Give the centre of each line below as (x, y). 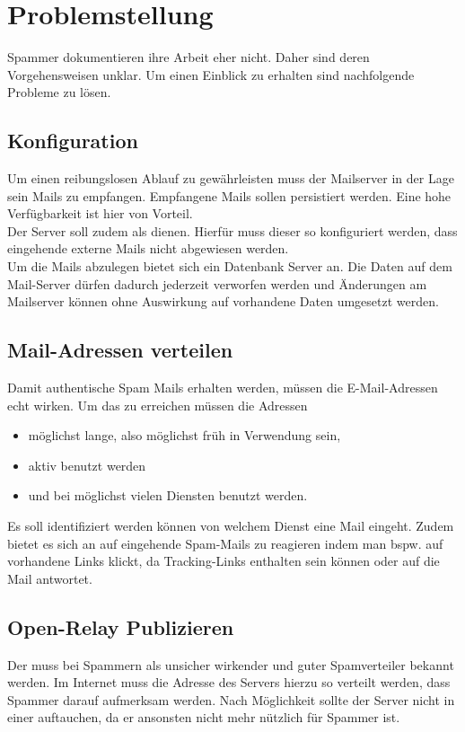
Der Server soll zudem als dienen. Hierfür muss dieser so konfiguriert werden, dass (232, 230)
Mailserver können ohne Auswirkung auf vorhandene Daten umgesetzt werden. (223, 301)
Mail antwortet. (50, 578)
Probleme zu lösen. (59, 92)
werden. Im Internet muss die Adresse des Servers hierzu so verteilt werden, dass (229, 682)
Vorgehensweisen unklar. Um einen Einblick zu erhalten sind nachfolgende (211, 74)
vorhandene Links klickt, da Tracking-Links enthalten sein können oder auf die (224, 561)
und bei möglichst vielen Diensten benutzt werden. (168, 495)
